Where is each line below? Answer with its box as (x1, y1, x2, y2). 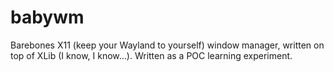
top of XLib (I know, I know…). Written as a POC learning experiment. (10, 49, 293, 61)
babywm (10, 6, 85, 29)
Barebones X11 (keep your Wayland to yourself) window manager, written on (10, 39, 325, 51)
